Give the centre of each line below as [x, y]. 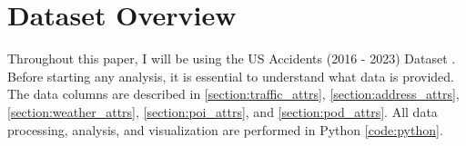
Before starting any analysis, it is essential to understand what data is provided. [231, 76]
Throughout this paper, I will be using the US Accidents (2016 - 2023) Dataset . [232, 58]
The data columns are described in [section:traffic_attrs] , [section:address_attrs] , [233, 94]
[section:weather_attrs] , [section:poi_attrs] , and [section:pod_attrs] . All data [223, 111]
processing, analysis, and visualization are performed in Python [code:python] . [225, 129]
